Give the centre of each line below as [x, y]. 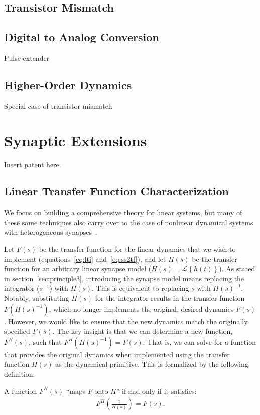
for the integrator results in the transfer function [170, 298]
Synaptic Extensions [76, 140]
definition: [20, 374]
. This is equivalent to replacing [141, 288]
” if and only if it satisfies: [156, 391]
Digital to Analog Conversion [82, 37]
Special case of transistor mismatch [58, 106]
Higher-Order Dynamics [68, 84]
